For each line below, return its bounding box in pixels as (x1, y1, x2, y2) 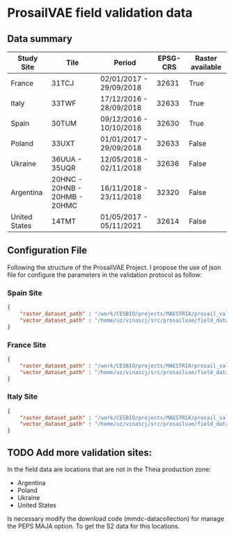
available (190, 62, 221, 71)
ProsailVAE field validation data (7, 5, 193, 21)
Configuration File (7, 245, 88, 257)
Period (114, 58, 136, 67)
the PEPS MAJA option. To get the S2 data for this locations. (7, 522, 180, 531)
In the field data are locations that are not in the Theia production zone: (7, 465, 211, 473)
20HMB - (51, 192, 84, 201)
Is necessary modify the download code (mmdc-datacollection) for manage (7, 515, 224, 523)
